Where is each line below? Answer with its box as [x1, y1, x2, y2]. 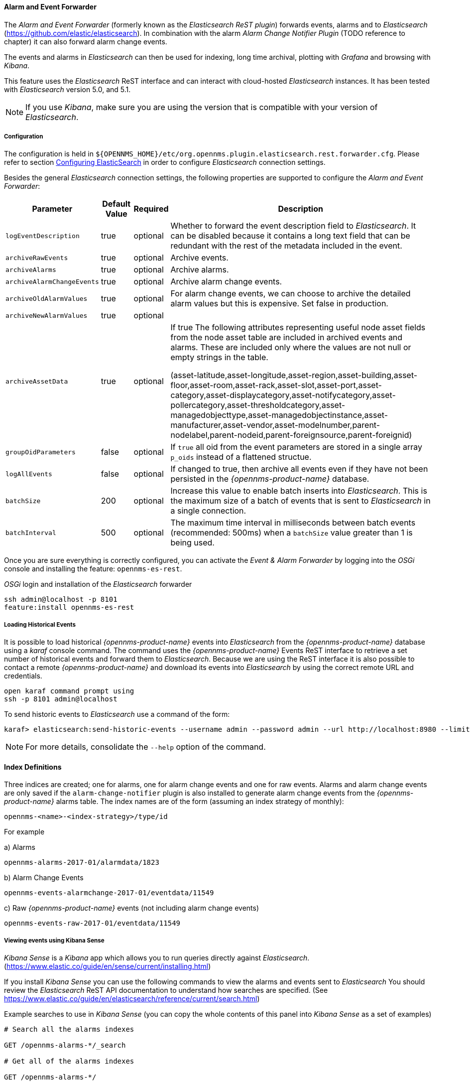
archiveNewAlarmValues [5, 311, 88, 319]
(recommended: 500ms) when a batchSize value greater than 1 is [170, 528, 413, 538]
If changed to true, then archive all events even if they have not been [170, 464, 428, 474]
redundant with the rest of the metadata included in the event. [170, 241, 402, 251]
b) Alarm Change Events [4, 873, 84, 882]
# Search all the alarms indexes [4, 1025, 134, 1034]
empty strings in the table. [170, 352, 268, 363]
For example [4, 827, 45, 836]
